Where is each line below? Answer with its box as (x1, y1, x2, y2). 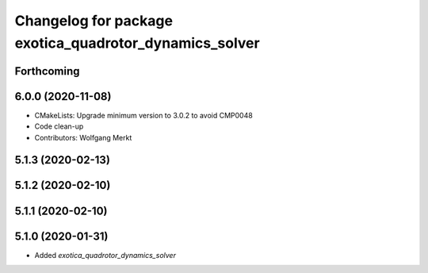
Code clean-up (34, 121, 84, 131)
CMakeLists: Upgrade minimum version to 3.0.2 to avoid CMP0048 (34, 110, 253, 120)
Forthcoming (14, 64, 80, 78)
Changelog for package (14, 12, 174, 29)
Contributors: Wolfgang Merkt (34, 133, 132, 142)
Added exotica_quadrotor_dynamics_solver (34, 250, 176, 260)
